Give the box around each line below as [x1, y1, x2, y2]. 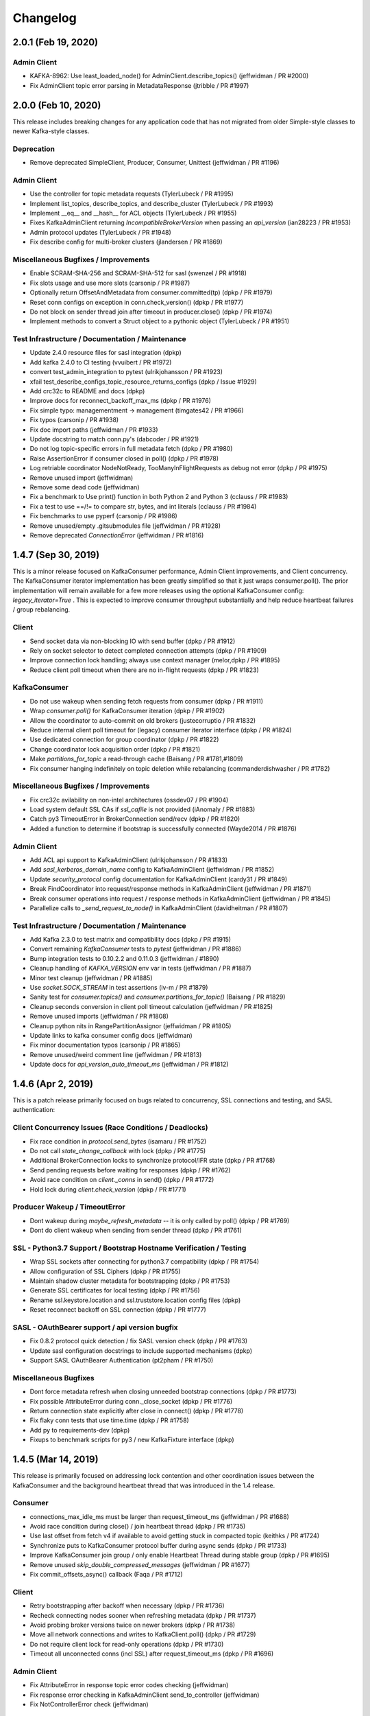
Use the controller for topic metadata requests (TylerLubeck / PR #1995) [29, 189, 234, 198]
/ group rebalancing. [12, 605, 71, 614]
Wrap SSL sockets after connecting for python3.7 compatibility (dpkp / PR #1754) [29, 1257, 260, 1266]
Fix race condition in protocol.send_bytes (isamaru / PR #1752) [29, 1137, 207, 1146]
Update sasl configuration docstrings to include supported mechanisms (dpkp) [29, 1346, 253, 1355]
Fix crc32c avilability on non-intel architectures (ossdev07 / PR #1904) [29, 796, 229, 804]
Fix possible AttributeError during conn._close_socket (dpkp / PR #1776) [29, 1397, 233, 1405]
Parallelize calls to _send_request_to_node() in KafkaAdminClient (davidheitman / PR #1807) [29, 903, 288, 912]
